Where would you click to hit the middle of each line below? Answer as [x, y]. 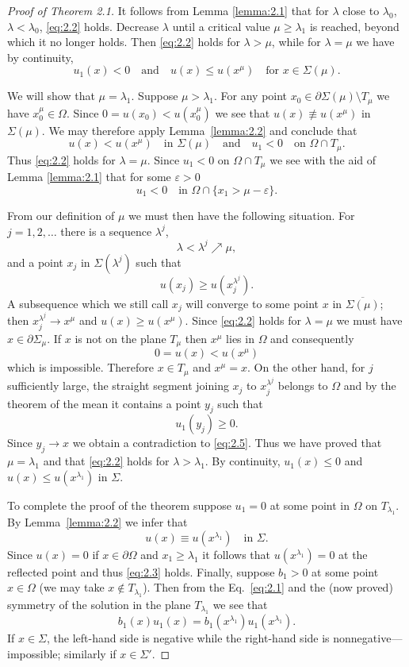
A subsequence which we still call [88, 303]
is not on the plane [120, 338]
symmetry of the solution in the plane [99, 604]
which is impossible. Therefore [81, 367]
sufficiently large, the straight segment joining [118, 386]
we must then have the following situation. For [242, 215]
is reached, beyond [354, 26]
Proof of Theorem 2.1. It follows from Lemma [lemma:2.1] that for [168, 10]
